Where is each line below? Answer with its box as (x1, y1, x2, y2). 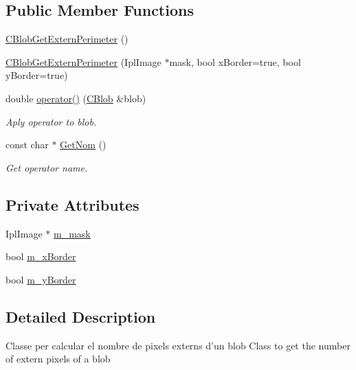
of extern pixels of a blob (5, 351, 111, 366)
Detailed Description (5, 305, 156, 327)
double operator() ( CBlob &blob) (5, 91, 146, 105)
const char (5, 137, 49, 152)
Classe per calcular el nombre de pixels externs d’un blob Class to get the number (5, 338, 351, 352)
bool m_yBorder (5, 272, 76, 286)
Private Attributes (5, 194, 140, 215)
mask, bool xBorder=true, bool (169, 54, 301, 69)
